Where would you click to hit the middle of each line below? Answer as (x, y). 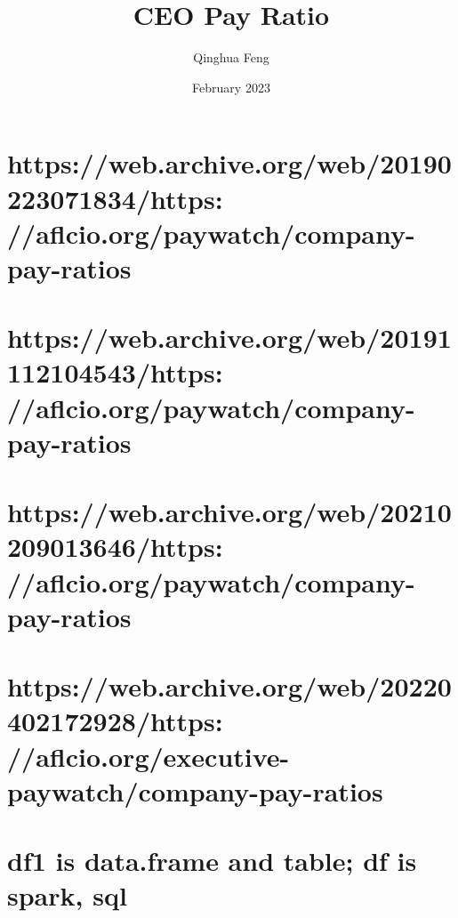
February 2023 (231, 87)
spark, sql (67, 895)
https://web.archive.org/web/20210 (229, 512)
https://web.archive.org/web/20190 (229, 163)
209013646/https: (115, 547)
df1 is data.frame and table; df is (212, 861)
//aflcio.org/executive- (149, 756)
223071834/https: (115, 198)
